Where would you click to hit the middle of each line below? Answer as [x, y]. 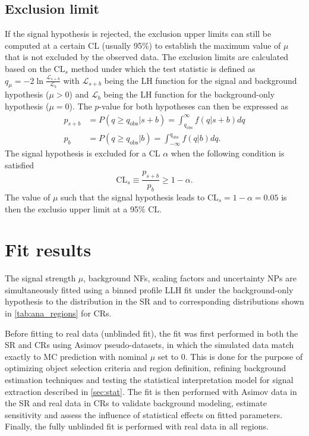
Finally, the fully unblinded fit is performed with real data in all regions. [137, 426]
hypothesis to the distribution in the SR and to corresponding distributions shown [154, 301]
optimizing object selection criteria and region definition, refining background [146, 368]
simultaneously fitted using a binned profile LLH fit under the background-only [149, 289]
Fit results [48, 250]
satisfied [20, 164]
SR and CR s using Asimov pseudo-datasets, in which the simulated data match [149, 345]
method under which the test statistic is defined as [163, 68]
